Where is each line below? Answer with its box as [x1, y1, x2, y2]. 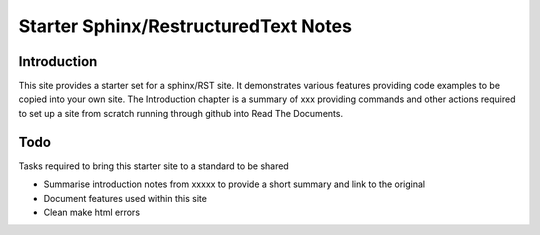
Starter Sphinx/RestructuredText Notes [18, 15, 352, 37]
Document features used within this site [43, 192, 207, 204]
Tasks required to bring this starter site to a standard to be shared [18, 160, 289, 172]
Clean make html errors [43, 206, 140, 218]
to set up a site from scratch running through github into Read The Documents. [18, 107, 344, 119]
